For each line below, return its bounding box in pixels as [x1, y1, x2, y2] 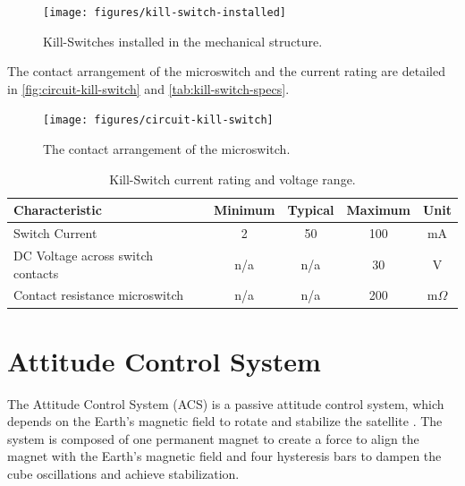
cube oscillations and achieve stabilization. [7, 465, 240, 482]
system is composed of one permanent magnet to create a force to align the [7, 429, 419, 448]
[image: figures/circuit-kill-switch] [43, 114, 274, 127]
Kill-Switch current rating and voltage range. [109, 169, 356, 188]
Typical [287, 200, 334, 219]
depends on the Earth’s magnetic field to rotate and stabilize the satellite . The [7, 412, 443, 431]
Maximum [346, 200, 410, 219]
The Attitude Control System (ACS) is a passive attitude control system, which [7, 394, 444, 413]
